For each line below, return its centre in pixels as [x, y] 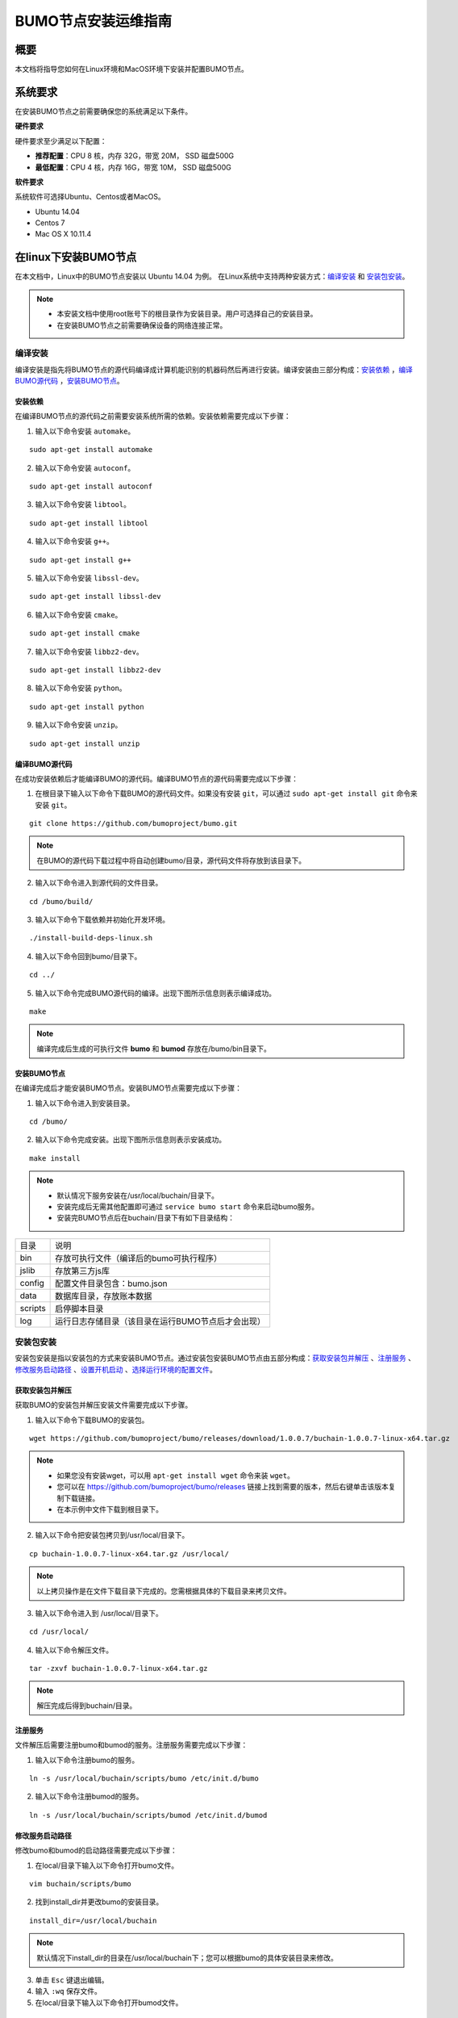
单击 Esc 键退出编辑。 [72, 1980]
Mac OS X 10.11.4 [63, 234]
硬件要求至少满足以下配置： [61, 140]
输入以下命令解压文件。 [74, 1650]
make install [55, 1158]
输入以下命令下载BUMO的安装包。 [92, 1420]
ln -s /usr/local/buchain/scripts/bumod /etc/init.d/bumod [148, 1815]
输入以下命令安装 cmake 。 [79, 614]
